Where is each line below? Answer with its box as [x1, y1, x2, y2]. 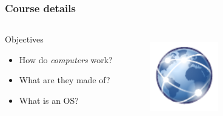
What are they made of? [19, 73, 110, 86]
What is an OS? [19, 94, 79, 106]
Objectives [5, 33, 44, 46]
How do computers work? [19, 53, 113, 66]
